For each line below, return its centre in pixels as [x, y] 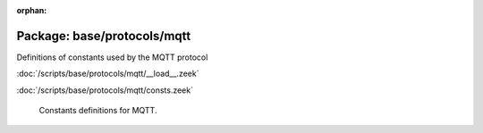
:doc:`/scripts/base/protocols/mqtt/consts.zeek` [105, 90]
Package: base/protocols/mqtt [104, 36]
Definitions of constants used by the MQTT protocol [112, 57]
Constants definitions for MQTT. [98, 111]
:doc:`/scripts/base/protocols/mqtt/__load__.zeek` [108, 74]
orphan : [32, 10]
